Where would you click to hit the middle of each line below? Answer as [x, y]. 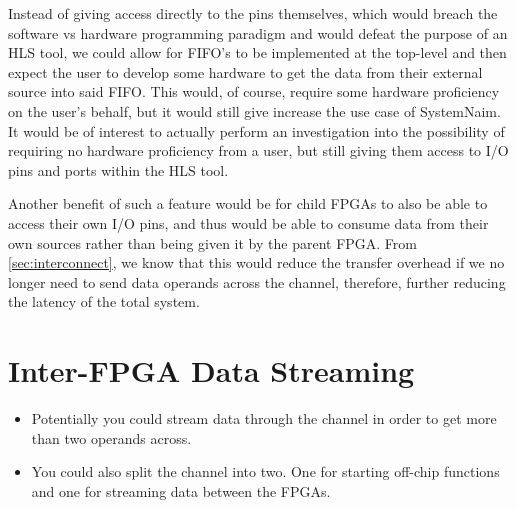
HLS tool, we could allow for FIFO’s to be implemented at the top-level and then [257, 52]
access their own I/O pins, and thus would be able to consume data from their [248, 222]
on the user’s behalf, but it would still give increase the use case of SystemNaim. [254, 110]
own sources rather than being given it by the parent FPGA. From [212, 242]
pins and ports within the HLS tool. [118, 169]
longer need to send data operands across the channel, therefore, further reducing [257, 281]
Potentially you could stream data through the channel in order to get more [264, 418]
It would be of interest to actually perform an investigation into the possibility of [256, 130]
